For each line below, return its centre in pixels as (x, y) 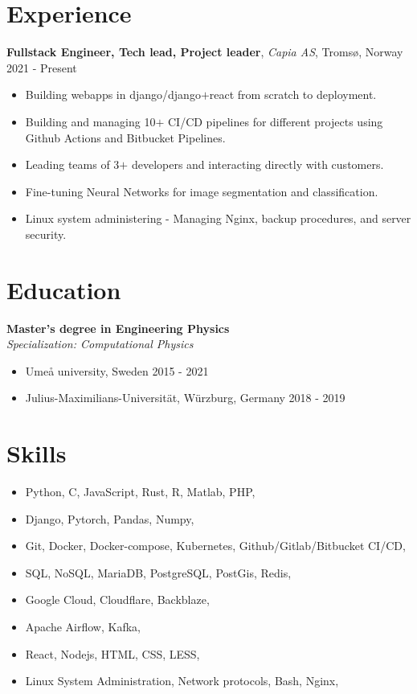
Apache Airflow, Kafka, (83, 627)
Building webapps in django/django (113, 94)
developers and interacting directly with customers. (258, 164)
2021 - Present (42, 67)
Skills (37, 453)
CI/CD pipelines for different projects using (275, 121)
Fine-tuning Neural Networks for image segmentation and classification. (202, 191)
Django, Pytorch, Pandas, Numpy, (110, 518)
